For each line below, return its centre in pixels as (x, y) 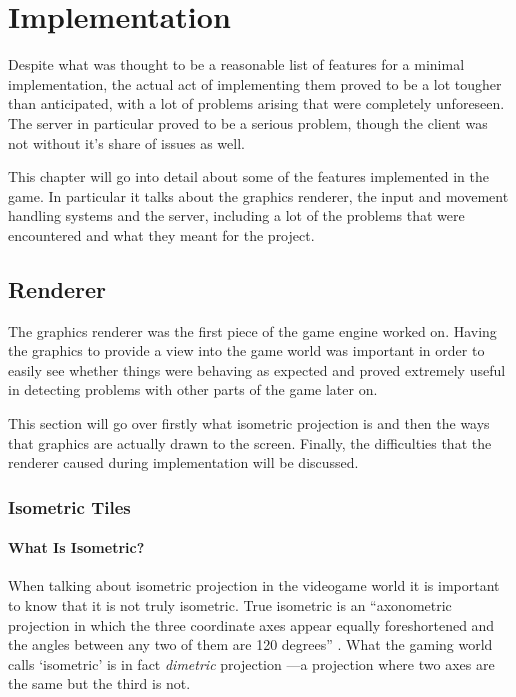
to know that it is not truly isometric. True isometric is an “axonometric (230, 605)
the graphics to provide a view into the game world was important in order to (246, 350)
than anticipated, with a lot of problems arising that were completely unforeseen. (256, 103)
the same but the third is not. (99, 683)
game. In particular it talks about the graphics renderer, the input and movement (258, 195)
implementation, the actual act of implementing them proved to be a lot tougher (255, 83)
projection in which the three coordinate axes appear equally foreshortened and (251, 624)
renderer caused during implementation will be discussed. (183, 462)
